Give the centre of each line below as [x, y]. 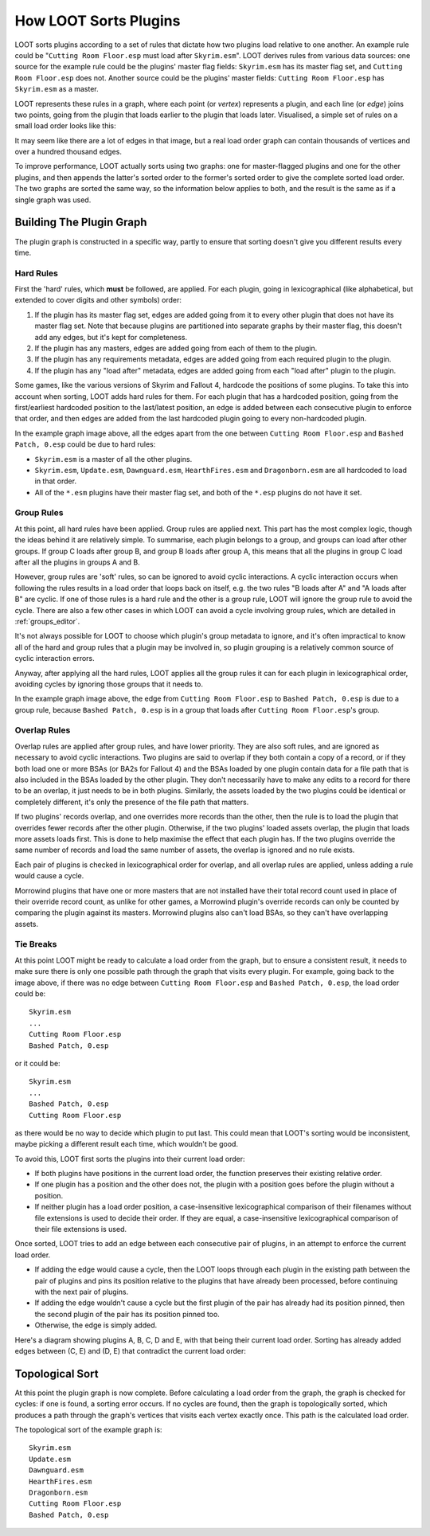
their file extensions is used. [81, 1229]
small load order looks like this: [66, 126]
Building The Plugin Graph [81, 223]
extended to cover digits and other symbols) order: [98, 300]
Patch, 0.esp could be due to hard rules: [85, 444]
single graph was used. [53, 200]
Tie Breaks [36, 944]
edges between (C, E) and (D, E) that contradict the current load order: [131, 1350]
